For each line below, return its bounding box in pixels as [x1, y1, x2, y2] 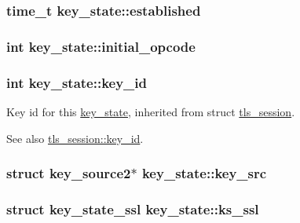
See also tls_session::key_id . [6, 130, 144, 146]
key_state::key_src [141, 163, 267, 183]
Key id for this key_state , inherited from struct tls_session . [6, 103, 295, 119]
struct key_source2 [6, 163, 131, 183]
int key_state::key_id [6, 72, 148, 92]
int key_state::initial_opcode [6, 36, 196, 56]
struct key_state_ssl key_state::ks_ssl [6, 199, 259, 218]
